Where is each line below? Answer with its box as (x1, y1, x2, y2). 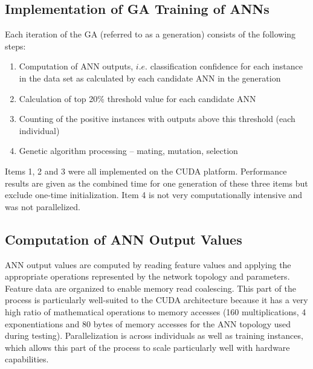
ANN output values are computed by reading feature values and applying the (5, 258, 291, 271)
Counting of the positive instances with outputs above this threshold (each (19, 112, 295, 125)
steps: (5, 39, 26, 52)
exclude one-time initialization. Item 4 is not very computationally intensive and (5, 188, 303, 201)
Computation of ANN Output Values (5, 229, 242, 248)
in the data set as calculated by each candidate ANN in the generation (19, 71, 281, 84)
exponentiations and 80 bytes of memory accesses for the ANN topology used (5, 317, 291, 330)
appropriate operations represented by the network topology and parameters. (5, 270, 290, 283)
